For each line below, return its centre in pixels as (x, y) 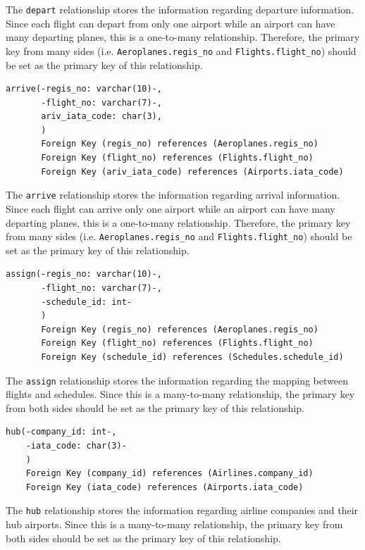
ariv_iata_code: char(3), (101, 117)
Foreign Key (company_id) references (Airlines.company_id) (169, 474)
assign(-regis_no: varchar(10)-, (84, 274)
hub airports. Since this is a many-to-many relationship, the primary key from (174, 524)
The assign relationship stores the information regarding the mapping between (177, 380)
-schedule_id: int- (86, 302)
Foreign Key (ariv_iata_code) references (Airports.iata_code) (192, 171)
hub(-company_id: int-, (61, 432)
